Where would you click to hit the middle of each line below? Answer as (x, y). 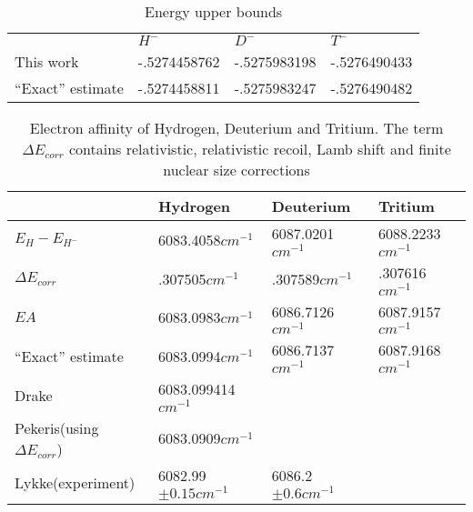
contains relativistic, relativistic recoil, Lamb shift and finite (260, 149)
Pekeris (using (57, 427)
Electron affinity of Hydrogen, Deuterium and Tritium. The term (236, 128)
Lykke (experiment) (75, 482)
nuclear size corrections (236, 170)
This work (47, 61)
